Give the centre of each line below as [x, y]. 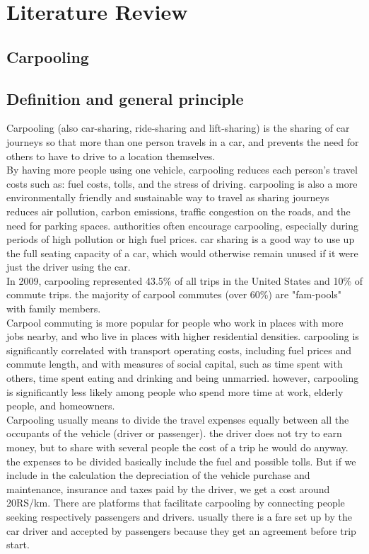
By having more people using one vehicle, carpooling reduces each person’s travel [182, 170]
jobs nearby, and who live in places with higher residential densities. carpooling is [183, 336]
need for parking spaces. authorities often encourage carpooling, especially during [182, 225]
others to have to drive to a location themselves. [111, 156]
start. [18, 544]
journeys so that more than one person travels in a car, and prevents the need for [183, 141]
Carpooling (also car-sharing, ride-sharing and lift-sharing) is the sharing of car [178, 128]
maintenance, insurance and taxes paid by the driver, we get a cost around [168, 488]
